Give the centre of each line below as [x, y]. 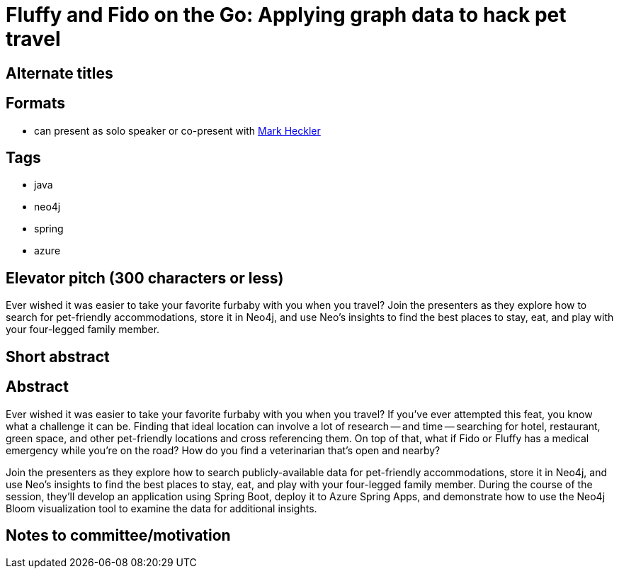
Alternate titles [59, 73]
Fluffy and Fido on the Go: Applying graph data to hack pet [286, 15]
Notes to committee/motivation [118, 535]
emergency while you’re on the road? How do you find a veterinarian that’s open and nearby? [223, 450]
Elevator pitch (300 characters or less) [145, 278]
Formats [35, 103]
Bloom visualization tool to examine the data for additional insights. [161, 508]
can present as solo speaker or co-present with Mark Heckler [177, 130]
